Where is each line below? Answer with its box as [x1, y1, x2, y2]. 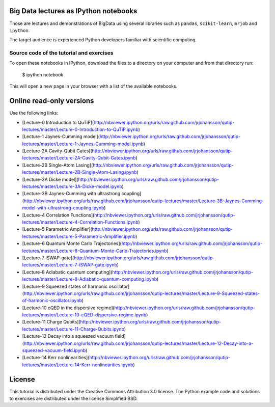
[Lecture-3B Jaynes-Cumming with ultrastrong [22, 191, 121, 197]
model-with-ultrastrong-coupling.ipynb [22, 205, 104, 211]
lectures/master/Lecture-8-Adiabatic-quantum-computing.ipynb [22, 276, 157, 282]
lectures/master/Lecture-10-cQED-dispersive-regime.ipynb [22, 312, 147, 318]
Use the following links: [9, 110, 59, 116]
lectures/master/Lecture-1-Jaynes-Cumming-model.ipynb [22, 141, 144, 147]
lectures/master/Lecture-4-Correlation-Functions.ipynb [22, 219, 139, 225]
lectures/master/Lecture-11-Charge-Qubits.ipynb [22, 326, 125, 332]
